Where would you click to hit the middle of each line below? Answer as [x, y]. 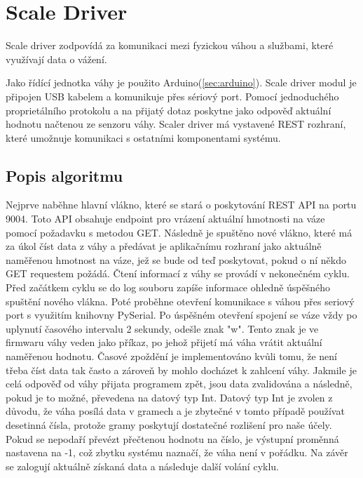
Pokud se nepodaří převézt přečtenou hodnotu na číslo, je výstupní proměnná [172, 438]
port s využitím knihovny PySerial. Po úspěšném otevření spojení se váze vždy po [181, 315]
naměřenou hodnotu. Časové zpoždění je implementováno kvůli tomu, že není [172, 356]
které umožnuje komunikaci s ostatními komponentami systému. [143, 137]
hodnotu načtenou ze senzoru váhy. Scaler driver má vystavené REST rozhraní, [176, 124]
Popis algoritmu [64, 175]
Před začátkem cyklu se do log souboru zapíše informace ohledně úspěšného [168, 287]
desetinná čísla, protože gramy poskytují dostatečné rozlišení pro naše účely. [169, 424]
